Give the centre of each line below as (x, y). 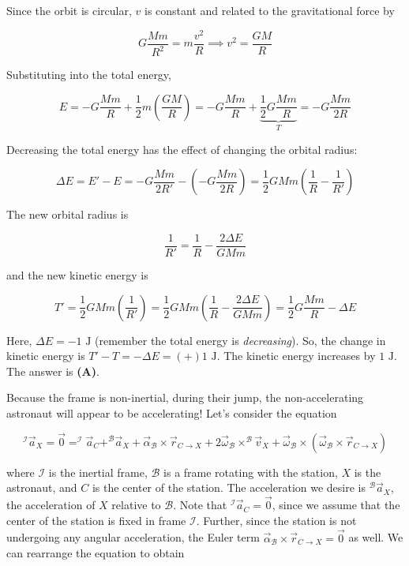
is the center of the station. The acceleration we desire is (229, 487)
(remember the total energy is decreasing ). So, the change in (240, 340)
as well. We (376, 537)
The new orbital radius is (68, 214)
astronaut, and (42, 487)
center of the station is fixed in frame (96, 520)
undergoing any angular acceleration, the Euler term (133, 537)
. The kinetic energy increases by (296, 356)
